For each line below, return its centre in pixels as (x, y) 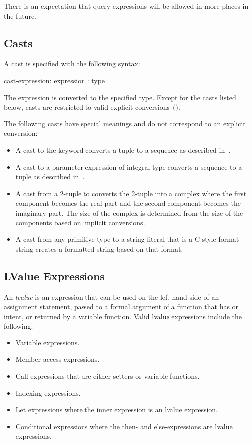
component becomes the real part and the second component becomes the (128, 203)
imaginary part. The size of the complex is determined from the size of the (129, 212)
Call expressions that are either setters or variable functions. (108, 376)
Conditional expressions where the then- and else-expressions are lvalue (124, 426)
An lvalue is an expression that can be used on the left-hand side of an (112, 296)
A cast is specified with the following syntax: (72, 63)
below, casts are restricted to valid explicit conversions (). (92, 107)
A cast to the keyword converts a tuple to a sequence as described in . (123, 150)
